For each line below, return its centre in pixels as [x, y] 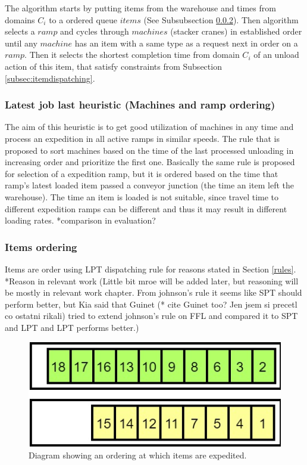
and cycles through [95, 31]
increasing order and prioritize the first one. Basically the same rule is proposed [150, 162]
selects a [20, 31]
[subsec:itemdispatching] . [50, 78]
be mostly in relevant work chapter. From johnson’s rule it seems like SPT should [153, 292]
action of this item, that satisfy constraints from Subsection [113, 66]
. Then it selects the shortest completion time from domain [132, 55]
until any [21, 43]
